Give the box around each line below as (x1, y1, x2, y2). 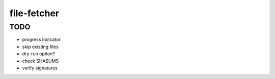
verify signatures (22, 65, 58, 71)
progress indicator (22, 36, 61, 43)
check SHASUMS (22, 58, 59, 64)
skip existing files (22, 44, 59, 50)
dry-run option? (22, 51, 56, 57)
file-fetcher (9, 8, 60, 19)
